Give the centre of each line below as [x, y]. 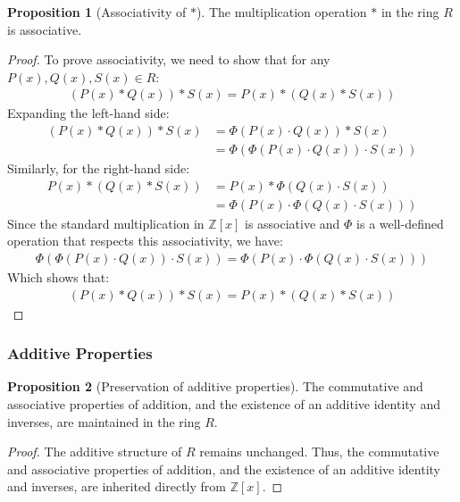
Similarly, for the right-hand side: [99, 168]
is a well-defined [400, 223]
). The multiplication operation [281, 12]
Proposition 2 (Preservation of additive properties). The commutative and [215, 386]
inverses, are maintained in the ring [104, 421]
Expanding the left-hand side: [88, 113]
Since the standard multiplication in [106, 223]
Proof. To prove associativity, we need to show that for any [169, 59]
